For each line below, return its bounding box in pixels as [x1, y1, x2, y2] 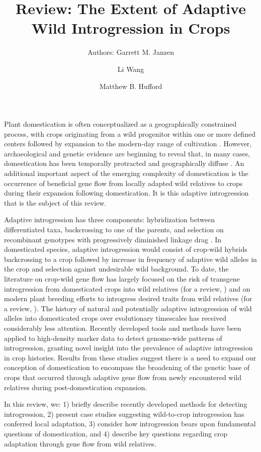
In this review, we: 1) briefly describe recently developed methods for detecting [4, 399, 247, 409]
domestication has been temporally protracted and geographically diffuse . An [4, 158, 244, 168]
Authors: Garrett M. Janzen [87, 47, 174, 57]
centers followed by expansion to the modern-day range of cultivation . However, [4, 138, 252, 149]
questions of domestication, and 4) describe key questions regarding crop [4, 428, 228, 438]
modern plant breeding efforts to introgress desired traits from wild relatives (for [4, 293, 252, 304]
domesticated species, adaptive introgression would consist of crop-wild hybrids [4, 244, 247, 254]
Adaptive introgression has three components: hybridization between [4, 214, 215, 225]
